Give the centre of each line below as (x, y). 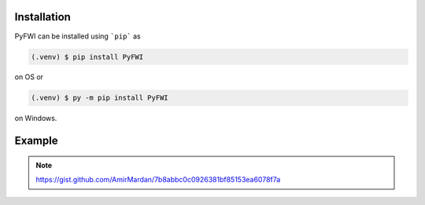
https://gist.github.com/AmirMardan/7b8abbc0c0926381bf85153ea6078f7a (158, 180)
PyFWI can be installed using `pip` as (78, 36)
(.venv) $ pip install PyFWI (87, 57)
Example (36, 141)
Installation (42, 17)
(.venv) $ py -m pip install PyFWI (100, 98)
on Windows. (36, 119)
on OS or (29, 77)
